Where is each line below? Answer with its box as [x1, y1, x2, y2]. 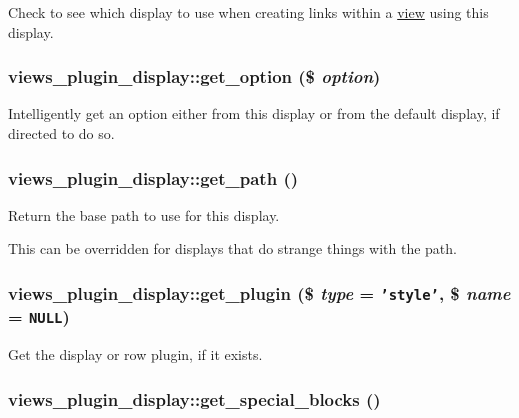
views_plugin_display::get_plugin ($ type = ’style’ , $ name [8, 280, 511, 305]
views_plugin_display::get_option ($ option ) [8, 64, 381, 89]
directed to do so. [8, 123, 115, 143]
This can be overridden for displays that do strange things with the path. [8, 238, 457, 259]
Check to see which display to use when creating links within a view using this [8, 2, 489, 22]
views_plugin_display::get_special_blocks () [8, 386, 381, 411]
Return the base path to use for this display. [8, 204, 280, 225]
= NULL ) [8, 304, 70, 329]
